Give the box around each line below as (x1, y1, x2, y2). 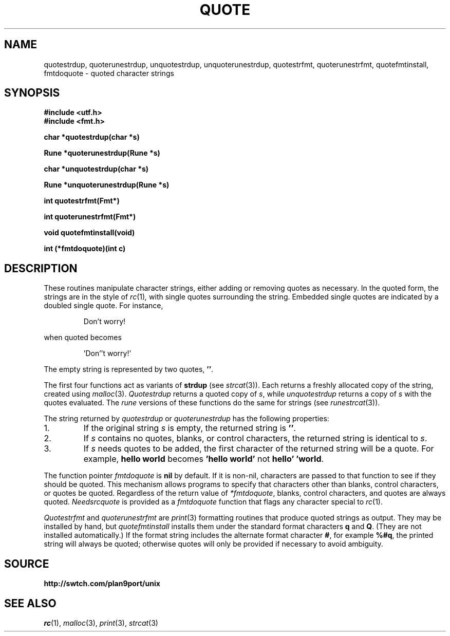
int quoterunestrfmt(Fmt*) (44, 212, 136, 221)
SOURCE (4, 557, 49, 570)
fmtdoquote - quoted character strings (44, 68, 174, 78)
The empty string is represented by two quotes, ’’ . (44, 365, 214, 374)
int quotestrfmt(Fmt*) (44, 196, 120, 205)
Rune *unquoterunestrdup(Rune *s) (44, 180, 170, 190)
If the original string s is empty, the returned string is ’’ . (83, 423, 296, 434)
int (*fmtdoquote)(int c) (44, 244, 126, 253)
